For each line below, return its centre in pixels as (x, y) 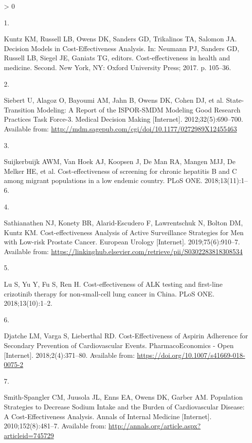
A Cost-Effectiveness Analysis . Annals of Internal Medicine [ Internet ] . (108, 416)
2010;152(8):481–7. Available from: (55, 426)
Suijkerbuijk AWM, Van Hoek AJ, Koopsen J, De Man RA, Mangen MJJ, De (120, 161)
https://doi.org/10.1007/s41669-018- (191, 355)
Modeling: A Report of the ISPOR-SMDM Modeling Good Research (139, 109)
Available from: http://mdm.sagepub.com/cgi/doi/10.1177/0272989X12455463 (120, 128)
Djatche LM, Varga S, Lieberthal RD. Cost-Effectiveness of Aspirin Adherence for (126, 336)
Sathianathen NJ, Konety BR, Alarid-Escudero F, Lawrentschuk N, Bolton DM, (124, 223)
